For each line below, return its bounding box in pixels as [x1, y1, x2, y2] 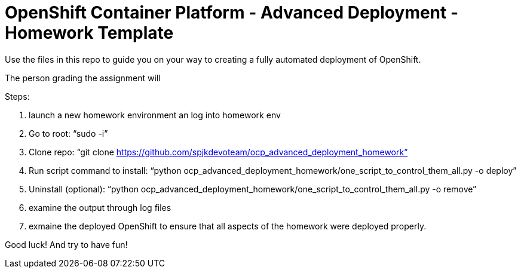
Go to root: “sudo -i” [29, 128, 108, 139]
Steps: [5, 91, 30, 102]
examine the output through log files [29, 202, 171, 213]
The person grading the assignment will [5, 72, 161, 83]
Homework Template [5, 23, 174, 43]
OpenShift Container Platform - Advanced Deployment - [5, 2, 459, 23]
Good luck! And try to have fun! [5, 239, 128, 250]
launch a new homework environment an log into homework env [29, 109, 281, 120]
